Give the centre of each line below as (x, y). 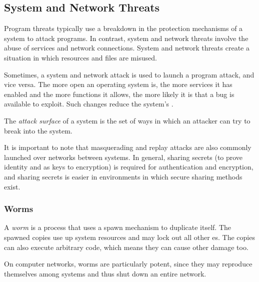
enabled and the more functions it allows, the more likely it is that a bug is (119, 94)
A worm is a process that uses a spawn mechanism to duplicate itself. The (118, 227)
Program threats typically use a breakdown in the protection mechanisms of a (123, 28)
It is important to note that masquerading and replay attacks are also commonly (128, 147)
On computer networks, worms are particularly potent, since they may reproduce (128, 264)
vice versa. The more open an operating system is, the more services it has (118, 84)
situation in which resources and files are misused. (80, 57)
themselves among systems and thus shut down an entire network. (105, 273)
